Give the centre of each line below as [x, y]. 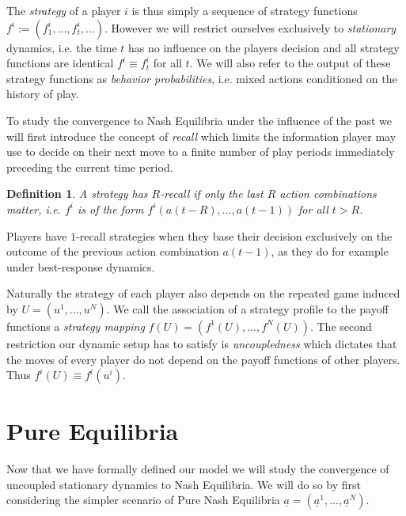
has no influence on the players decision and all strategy [264, 47]
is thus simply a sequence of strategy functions [245, 10]
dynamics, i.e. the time [62, 47]
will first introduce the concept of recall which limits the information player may [201, 136]
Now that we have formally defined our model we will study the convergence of [198, 469]
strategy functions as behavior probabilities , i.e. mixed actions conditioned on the [202, 78]
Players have [37, 235]
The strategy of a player [64, 10]
